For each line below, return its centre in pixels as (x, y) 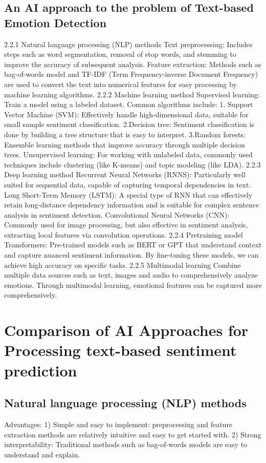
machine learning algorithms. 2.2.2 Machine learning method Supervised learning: (132, 94)
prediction (41, 370)
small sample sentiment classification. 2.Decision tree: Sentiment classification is (129, 124)
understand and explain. (42, 454)
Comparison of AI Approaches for (126, 330)
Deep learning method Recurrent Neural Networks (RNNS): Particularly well (125, 174)
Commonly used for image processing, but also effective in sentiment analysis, (126, 225)
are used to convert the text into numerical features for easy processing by (120, 84)
